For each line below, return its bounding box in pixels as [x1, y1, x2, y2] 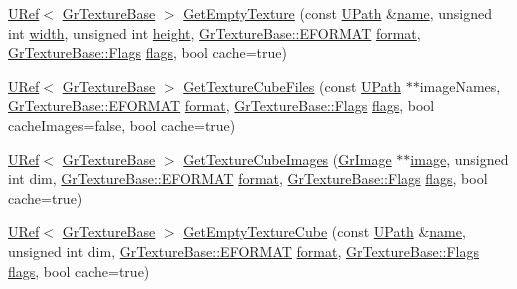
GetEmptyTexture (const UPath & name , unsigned [183, 3, 493, 23]
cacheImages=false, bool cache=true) [8, 114, 236, 135]
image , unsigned [410, 148, 509, 169]
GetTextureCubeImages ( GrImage [183, 148, 392, 169]
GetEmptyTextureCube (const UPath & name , [183, 221, 466, 242]
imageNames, [419, 75, 501, 96]
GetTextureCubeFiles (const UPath [183, 75, 401, 96]
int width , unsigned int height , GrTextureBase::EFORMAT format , [8, 22, 421, 43]
